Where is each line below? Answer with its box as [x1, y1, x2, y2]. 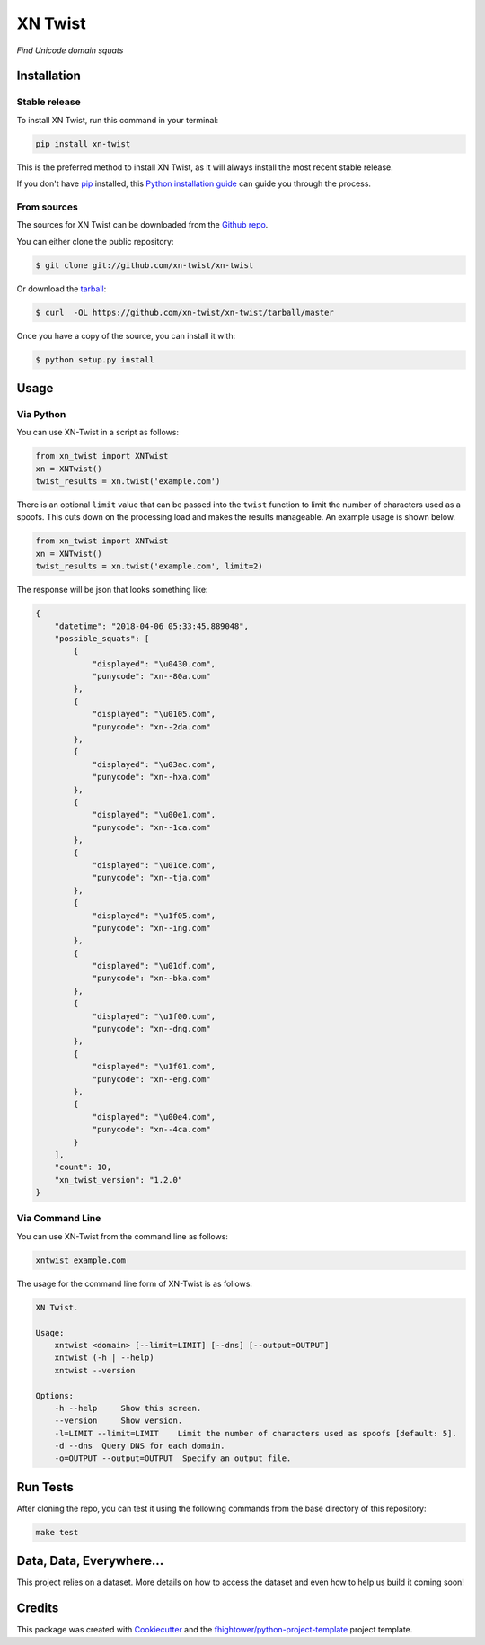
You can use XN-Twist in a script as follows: [16, 427, 180, 438]
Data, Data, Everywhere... [16, 1553, 164, 1569]
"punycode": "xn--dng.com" [92, 1024, 211, 1034]
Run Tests [16, 1480, 74, 1495]
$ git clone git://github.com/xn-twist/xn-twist [35, 260, 254, 270]
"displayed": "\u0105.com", [92, 709, 216, 720]
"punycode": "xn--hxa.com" [92, 772, 211, 782]
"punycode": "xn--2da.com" [92, 721, 211, 732]
